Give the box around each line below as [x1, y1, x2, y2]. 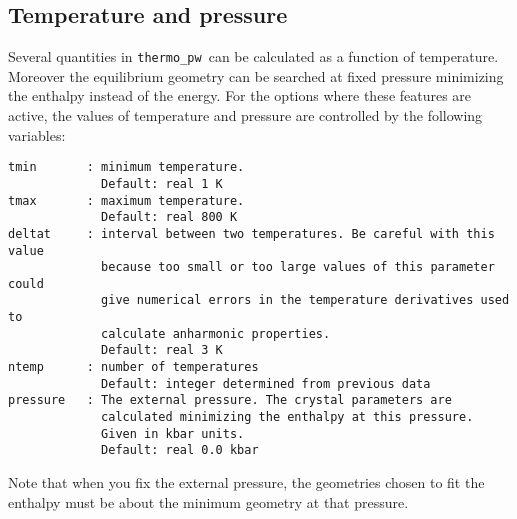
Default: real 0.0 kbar [101, 443, 259, 458]
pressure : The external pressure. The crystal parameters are [8, 393, 452, 408]
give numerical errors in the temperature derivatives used [101, 293, 510, 308]
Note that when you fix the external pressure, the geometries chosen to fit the [8, 472, 485, 493]
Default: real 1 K [101, 176, 223, 191]
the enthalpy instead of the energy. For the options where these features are [8, 85, 472, 106]
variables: [8, 124, 66, 145]
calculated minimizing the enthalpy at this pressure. [101, 410, 474, 425]
